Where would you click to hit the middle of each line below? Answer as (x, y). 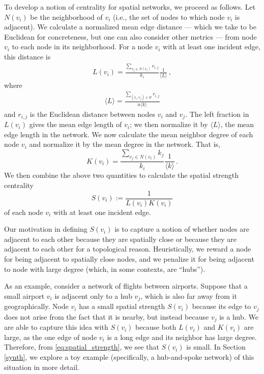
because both (156, 327)
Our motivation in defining (46, 229)
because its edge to (222, 306)
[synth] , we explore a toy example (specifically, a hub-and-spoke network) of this (129, 356)
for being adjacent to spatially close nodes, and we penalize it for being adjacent (129, 258)
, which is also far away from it (189, 295)
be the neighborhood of (66, 17)
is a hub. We (239, 316)
